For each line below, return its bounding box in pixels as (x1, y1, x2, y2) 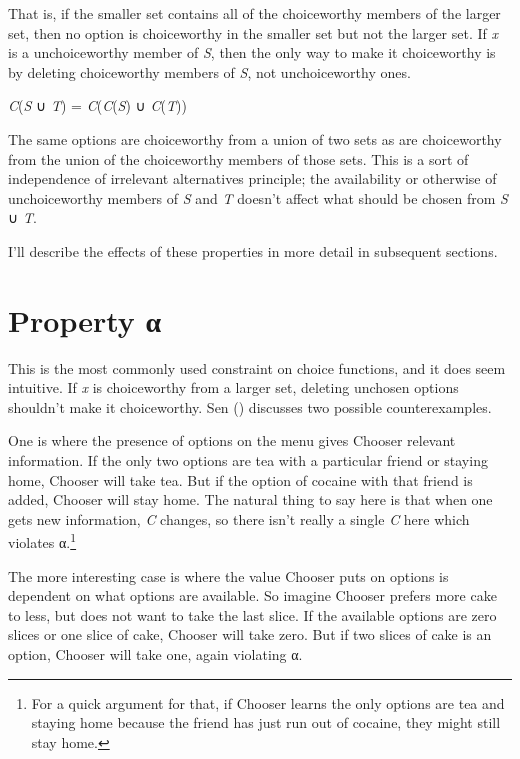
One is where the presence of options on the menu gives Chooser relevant (8, 430, 456, 451)
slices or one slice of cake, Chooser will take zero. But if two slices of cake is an (8, 624, 492, 645)
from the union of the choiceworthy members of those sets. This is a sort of (8, 148, 469, 169)
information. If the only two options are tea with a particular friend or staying (8, 450, 488, 471)
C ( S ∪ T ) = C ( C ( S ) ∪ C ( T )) (8, 95, 187, 116)
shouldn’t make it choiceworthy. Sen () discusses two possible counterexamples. (8, 396, 492, 417)
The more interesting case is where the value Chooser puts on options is (8, 565, 449, 586)
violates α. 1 (8, 529, 77, 553)
